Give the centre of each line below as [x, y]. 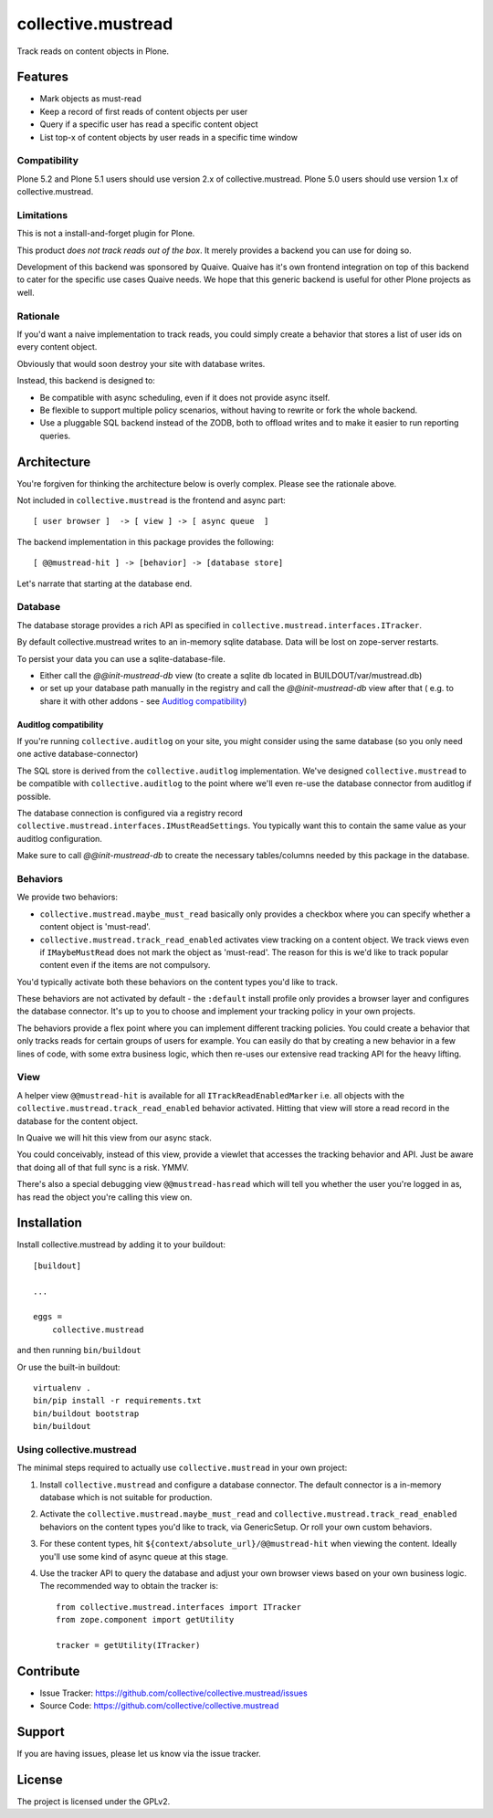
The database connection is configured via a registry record [130, 814]
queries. [55, 436]
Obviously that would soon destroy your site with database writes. [141, 363]
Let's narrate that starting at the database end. [105, 583]
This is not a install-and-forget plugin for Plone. [106, 234]
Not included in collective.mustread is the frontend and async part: [152, 500]
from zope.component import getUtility [145, 1620]
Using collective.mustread [77, 1449]
